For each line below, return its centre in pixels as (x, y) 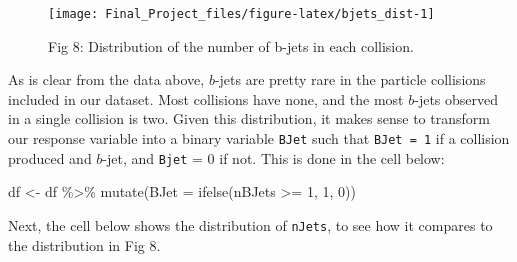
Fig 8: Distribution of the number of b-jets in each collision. (231, 45)
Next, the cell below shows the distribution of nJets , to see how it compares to (250, 224)
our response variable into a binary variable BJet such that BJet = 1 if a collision (259, 138)
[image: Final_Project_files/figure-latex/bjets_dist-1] (241, 14)
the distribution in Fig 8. (84, 244)
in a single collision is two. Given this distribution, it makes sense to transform (249, 118)
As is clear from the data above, (106, 79)
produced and (50, 157)
